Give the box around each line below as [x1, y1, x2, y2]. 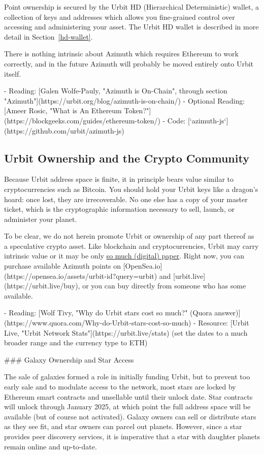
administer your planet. [4, 213, 77, 224]
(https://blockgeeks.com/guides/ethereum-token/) [4, 115, 160, 125]
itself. [4, 68, 21, 79]
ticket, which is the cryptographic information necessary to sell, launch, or [4, 204, 235, 214]
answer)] [214, 307, 241, 318]
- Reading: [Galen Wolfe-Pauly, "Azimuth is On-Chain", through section [4, 85, 227, 96]
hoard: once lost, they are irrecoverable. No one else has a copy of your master [4, 193, 248, 204]
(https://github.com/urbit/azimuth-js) [4, 125, 124, 136]
